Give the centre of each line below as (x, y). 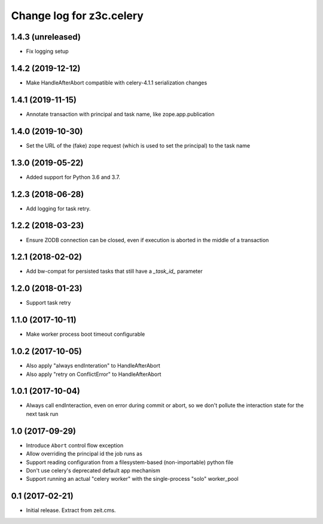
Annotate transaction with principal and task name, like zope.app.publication (120, 114)
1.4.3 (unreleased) (46, 37)
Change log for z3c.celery (77, 16)
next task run (42, 414)
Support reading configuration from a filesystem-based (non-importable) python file (129, 462)
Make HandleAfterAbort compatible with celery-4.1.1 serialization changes (117, 82)
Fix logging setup (47, 52)
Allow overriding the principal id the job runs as (84, 454)
